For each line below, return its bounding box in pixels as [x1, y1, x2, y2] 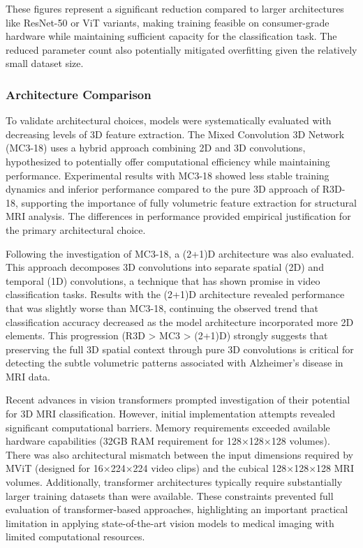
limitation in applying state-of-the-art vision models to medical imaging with [6, 515, 334, 530]
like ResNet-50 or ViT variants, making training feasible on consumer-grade [6, 15, 329, 29]
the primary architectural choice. [6, 222, 146, 237]
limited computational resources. [6, 529, 145, 544]
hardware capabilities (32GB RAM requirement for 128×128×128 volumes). [6, 434, 330, 448]
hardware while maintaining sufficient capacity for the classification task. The [6, 29, 337, 43]
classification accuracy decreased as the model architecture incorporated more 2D [6, 314, 354, 329]
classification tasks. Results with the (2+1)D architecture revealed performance [6, 287, 345, 302]
